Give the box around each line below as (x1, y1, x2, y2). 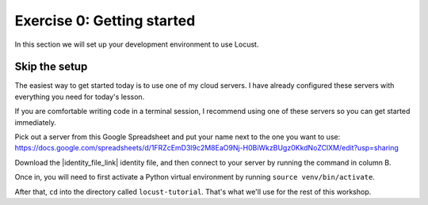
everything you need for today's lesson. (14, 92, 145, 101)
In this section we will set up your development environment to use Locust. (14, 40, 259, 49)
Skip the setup (14, 60, 88, 74)
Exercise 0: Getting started (14, 12, 196, 29)
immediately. (14, 117, 57, 127)
